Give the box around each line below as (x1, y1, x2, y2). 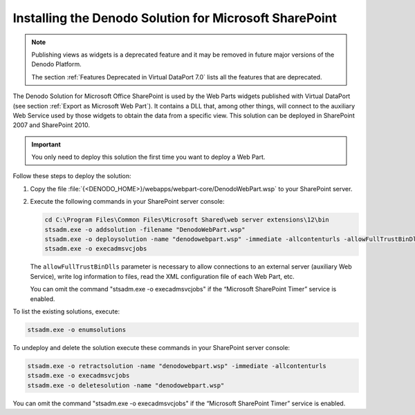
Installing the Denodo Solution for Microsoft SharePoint (12, 10, 338, 26)
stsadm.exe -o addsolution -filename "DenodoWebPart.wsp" (44, 225, 246, 233)
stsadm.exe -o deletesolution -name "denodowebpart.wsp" (27, 381, 225, 389)
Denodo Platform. (31, 60, 82, 68)
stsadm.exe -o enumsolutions (27, 325, 127, 334)
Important (31, 140, 62, 148)
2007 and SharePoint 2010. (12, 121, 90, 129)
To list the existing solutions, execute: (12, 307, 120, 316)
